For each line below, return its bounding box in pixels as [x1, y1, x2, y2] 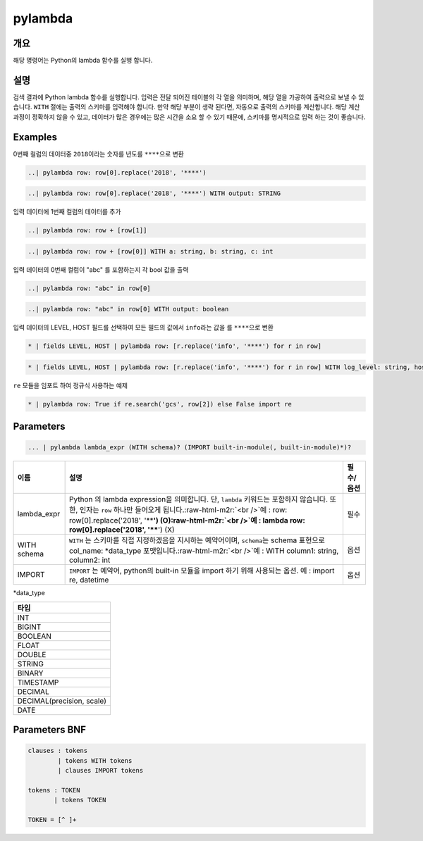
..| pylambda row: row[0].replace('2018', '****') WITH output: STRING [27, 189, 281, 197]
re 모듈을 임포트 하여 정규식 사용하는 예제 [13, 381, 128, 390]
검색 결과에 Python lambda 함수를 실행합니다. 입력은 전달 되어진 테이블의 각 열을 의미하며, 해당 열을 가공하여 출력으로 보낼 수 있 [13, 92, 364, 101]
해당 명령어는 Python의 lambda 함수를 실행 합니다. [13, 56, 153, 65]
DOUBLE [17, 649, 47, 659]
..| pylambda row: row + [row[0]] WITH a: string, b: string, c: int [27, 247, 274, 255]
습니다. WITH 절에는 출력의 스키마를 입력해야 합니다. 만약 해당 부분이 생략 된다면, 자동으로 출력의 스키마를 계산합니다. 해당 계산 [13, 103, 360, 111]
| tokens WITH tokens [57, 756, 133, 764]
